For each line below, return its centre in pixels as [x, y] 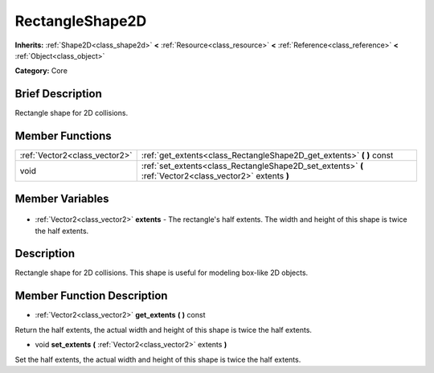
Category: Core [41, 71]
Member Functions [63, 136]
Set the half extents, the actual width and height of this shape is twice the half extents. [158, 359]
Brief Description [58, 94]
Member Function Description [91, 296]
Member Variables [62, 198]
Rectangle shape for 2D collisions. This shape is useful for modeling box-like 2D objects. [162, 273]
